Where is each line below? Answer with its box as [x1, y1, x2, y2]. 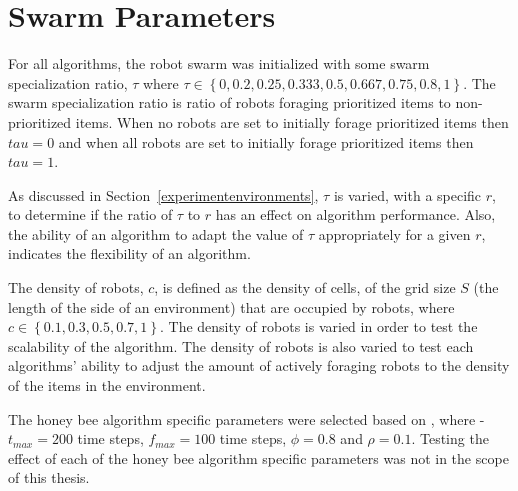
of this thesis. [8, 467, 90, 488]
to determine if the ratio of [8, 204, 173, 225]
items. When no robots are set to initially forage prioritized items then [75, 111, 509, 132]
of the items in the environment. [8, 375, 206, 396]
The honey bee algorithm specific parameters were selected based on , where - [8, 408, 485, 429]
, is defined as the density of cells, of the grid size [154, 277, 456, 298]
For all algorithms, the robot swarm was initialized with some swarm [8, 53, 430, 74]
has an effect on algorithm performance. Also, [215, 204, 496, 225]
